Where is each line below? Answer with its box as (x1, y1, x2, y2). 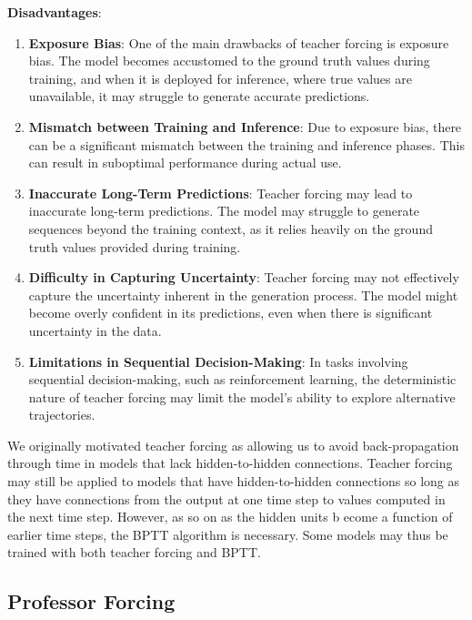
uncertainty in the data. (28, 320, 162, 340)
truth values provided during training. (28, 237, 241, 256)
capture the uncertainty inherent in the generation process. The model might (28, 285, 458, 304)
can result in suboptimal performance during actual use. (28, 153, 342, 172)
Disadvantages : (7, 3, 102, 21)
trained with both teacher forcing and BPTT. (7, 543, 261, 562)
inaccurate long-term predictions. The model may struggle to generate (28, 201, 420, 220)
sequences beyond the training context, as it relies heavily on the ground (28, 219, 433, 238)
